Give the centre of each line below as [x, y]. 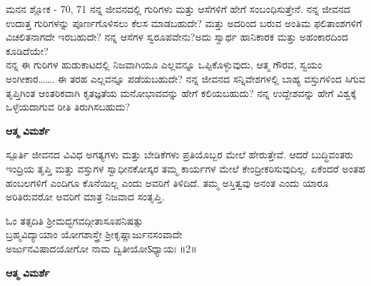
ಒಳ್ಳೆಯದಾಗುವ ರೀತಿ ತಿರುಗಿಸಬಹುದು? [68, 107]
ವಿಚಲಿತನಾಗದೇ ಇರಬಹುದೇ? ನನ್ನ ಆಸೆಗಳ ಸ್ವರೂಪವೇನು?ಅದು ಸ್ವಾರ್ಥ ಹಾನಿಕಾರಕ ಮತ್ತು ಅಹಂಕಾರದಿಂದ [177, 37]
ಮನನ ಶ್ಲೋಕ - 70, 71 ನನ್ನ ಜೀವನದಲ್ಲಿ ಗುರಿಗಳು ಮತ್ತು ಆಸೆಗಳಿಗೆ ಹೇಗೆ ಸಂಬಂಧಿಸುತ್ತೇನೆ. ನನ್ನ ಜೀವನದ [178, 9]
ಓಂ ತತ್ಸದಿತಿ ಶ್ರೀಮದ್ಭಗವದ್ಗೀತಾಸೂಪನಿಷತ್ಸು [75, 220]
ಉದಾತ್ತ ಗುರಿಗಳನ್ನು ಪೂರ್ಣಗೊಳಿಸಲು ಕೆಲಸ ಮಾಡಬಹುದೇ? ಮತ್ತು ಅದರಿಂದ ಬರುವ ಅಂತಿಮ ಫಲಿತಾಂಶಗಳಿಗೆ [184, 22]
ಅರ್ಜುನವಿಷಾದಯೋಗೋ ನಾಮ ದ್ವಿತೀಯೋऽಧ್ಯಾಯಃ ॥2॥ [101, 248]
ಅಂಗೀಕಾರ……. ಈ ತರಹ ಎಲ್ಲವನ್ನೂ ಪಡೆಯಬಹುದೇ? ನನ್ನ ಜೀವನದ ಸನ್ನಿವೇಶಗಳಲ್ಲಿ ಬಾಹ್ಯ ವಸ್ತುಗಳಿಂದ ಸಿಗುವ [185, 78]
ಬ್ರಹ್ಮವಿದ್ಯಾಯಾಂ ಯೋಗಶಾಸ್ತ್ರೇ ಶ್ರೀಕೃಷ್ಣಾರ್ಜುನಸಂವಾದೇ [94, 234]
